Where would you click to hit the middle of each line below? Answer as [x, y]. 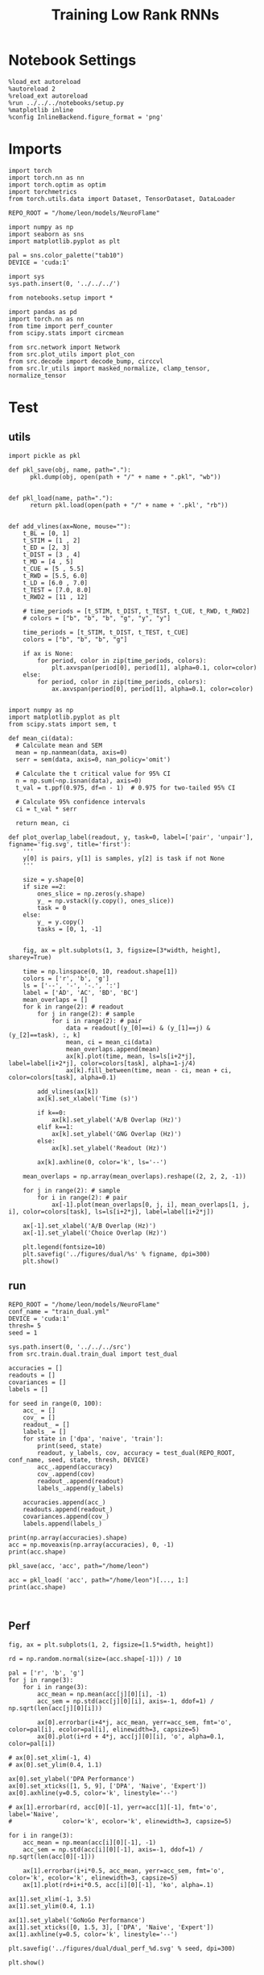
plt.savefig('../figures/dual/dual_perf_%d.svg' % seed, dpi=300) [122, 1948]
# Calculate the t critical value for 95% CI [93, 774]
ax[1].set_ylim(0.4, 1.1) [52, 1906]
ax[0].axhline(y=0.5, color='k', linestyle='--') [93, 1793]
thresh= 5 [25, 1326]
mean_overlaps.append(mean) [113, 1049]
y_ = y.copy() [61, 922]
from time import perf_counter [61, 326]
